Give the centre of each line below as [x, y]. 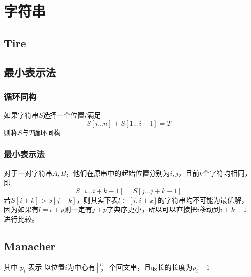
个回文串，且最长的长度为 [151, 266]
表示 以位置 [47, 266]
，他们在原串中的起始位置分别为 [118, 173]
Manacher [30, 245]
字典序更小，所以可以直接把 [152, 209]
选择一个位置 [64, 115]
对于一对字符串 [28, 173]
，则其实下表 [97, 199]
